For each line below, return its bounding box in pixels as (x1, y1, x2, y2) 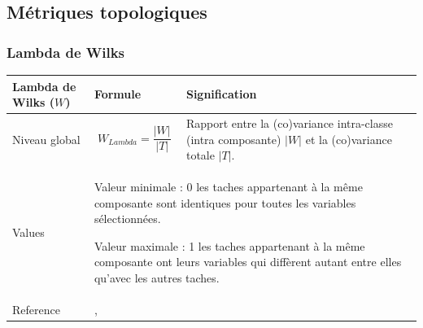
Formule (94, 85, 142, 103)
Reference (12, 300, 60, 317)
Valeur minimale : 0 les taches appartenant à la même (94, 177, 363, 195)
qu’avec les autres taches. (94, 269, 220, 286)
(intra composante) (185, 130, 281, 147)
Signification (185, 85, 257, 103)
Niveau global (12, 130, 81, 147)
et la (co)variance (305, 130, 392, 147)
